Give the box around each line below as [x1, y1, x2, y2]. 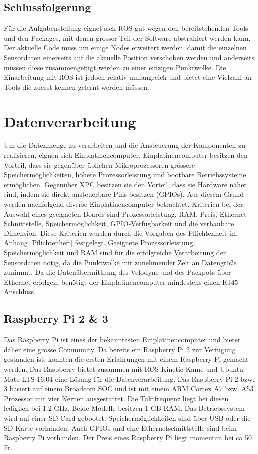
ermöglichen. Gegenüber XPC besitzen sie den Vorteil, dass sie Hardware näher [4, 179, 247, 189]
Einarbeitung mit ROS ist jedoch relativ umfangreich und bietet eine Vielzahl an [4, 72, 252, 82]
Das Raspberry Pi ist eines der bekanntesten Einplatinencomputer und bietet [4, 334, 241, 345]
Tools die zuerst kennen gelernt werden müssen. [4, 81, 149, 92]
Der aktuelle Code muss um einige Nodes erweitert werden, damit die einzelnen [4, 42, 247, 53]
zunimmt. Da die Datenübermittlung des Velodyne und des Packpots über [4, 267, 231, 277]
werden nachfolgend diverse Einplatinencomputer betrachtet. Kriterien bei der [4, 199, 243, 209]
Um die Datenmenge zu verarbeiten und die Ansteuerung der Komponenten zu [4, 140, 246, 150]
